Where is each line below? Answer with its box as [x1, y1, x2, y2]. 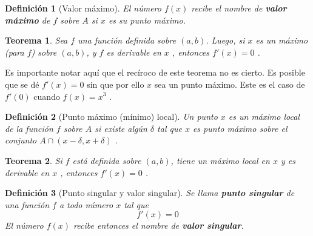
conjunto [5, 134, 37, 146]
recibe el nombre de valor [191, 2, 287, 14]
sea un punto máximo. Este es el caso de [154, 77, 305, 90]
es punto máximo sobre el [192, 122, 288, 134]
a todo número [59, 198, 113, 211]
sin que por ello [87, 77, 144, 90]
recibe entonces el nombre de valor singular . [73, 219, 244, 232]
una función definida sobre [78, 34, 177, 47]
